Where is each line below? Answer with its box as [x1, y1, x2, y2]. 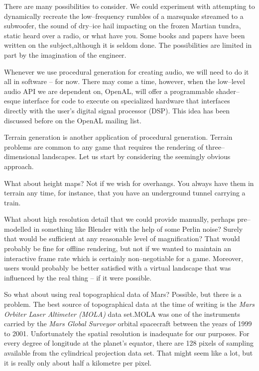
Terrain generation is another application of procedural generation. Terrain [4, 132, 233, 142]
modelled [4, 223, 31, 234]
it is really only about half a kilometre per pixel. [4, 357, 152, 368]
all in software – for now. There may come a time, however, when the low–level [4, 76, 245, 87]
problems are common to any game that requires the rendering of [4, 141, 204, 152]
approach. [4, 161, 34, 171]
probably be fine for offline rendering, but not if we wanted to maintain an [4, 243, 231, 254]
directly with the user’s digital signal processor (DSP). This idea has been [4, 105, 230, 115]
